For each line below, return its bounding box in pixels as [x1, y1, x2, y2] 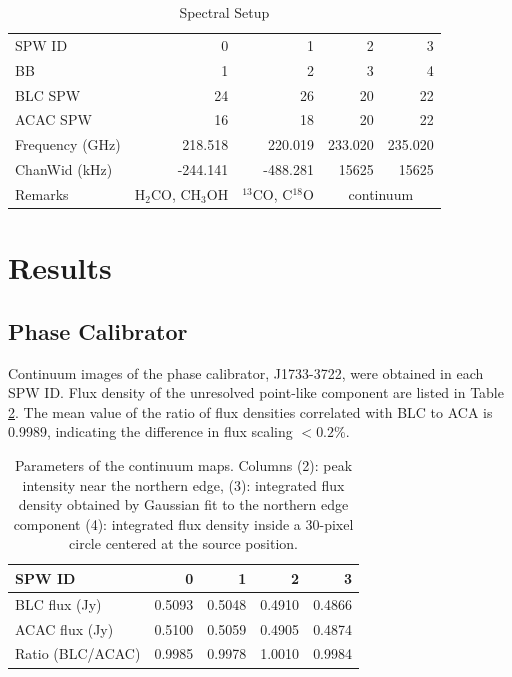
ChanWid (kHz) [15, 159, 113, 180]
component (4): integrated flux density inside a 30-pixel [13, 513, 354, 534]
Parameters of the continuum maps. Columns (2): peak [14, 454, 353, 475]
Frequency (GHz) [15, 134, 121, 155]
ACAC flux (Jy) [15, 618, 114, 639]
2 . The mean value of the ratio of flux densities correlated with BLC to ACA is [8, 401, 493, 422]
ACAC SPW [15, 109, 92, 130]
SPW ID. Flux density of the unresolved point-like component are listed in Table [8, 382, 504, 403]
